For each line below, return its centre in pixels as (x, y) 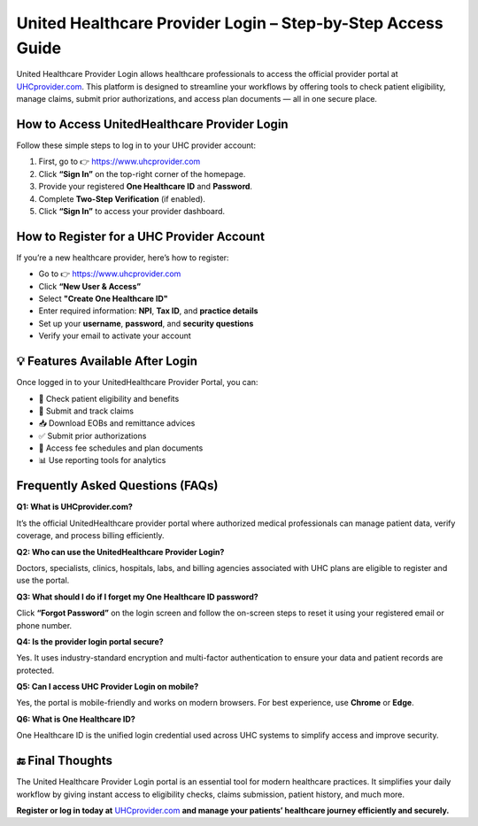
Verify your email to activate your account (115, 336)
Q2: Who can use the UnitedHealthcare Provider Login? (120, 552)
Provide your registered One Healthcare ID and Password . (145, 187)
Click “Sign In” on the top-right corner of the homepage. (142, 174)
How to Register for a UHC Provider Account (141, 236)
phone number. (44, 625)
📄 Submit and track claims (86, 411)
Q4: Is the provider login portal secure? (90, 641)
